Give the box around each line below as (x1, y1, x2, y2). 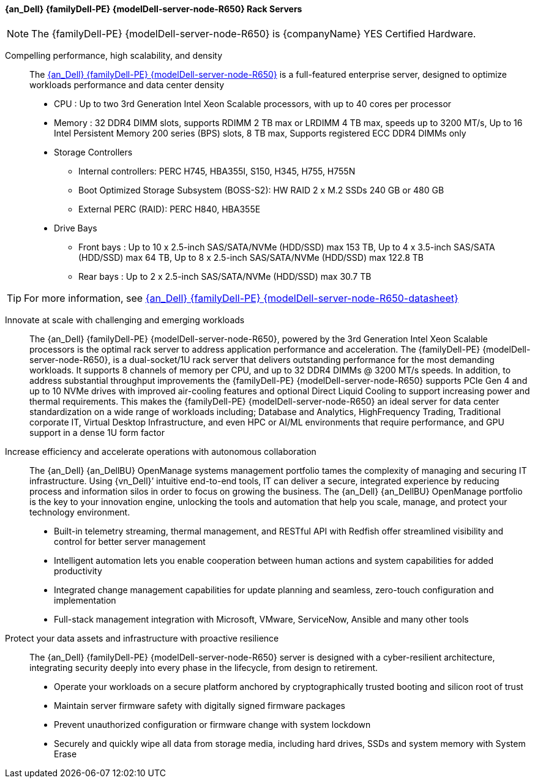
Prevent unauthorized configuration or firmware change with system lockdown (54, 719, 371, 730)
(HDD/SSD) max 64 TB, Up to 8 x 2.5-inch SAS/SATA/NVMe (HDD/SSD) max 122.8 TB (78, 252, 424, 263)
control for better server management (54, 536, 206, 547)
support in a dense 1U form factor (29, 427, 165, 438)
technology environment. (29, 506, 130, 517)
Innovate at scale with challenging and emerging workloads (5, 314, 245, 325)
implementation (54, 594, 116, 605)
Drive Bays (54, 222, 97, 233)
